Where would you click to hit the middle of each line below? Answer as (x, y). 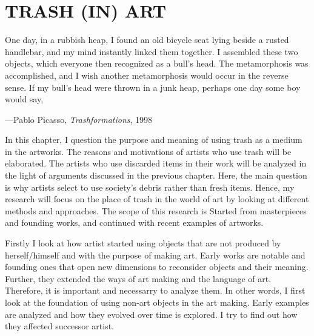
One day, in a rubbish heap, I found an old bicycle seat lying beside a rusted (147, 40)
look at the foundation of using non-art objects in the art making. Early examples (157, 302)
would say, (24, 99)
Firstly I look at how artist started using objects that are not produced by (143, 243)
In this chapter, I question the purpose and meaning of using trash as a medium (154, 140)
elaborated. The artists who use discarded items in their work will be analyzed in (156, 163)
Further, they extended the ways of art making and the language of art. (138, 278)
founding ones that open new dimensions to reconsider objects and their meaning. (157, 267)
